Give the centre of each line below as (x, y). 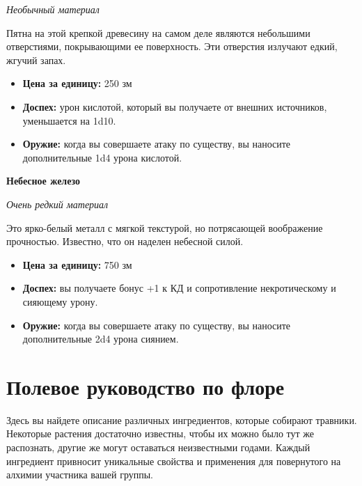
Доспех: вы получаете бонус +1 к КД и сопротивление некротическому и (179, 288)
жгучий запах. (36, 60)
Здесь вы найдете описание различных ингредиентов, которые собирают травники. (182, 420)
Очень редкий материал (57, 204)
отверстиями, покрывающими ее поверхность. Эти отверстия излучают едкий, (172, 46)
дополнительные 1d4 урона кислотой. (102, 157)
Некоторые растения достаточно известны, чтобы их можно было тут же (160, 433)
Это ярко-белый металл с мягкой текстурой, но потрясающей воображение (165, 227)
